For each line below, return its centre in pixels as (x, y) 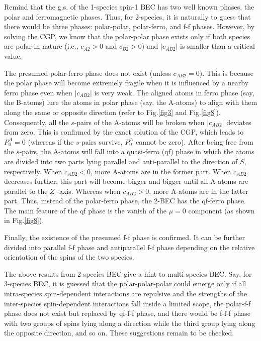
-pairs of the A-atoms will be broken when (139, 122)
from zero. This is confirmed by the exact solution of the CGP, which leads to (124, 132)
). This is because (226, 73)
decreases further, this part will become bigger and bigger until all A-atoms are (126, 181)
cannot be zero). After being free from (195, 141)
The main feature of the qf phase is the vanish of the (85, 210)
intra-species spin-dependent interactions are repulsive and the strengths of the (125, 294)
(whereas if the (51, 141)
